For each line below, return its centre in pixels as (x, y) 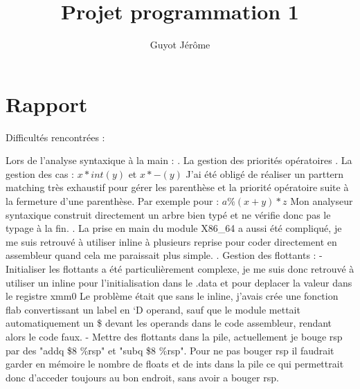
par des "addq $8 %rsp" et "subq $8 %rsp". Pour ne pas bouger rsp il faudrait (170, 350)
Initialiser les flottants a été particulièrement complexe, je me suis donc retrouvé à (180, 269)
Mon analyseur (322, 201)
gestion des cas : (40, 173)
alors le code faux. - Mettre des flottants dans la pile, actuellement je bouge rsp (174, 336)
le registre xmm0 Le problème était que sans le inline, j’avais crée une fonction (172, 296)
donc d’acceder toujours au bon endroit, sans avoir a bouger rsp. (142, 377)
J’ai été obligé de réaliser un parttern (265, 173)
